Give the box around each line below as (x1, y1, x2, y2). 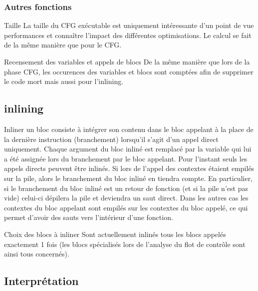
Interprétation (4, 273, 79, 288)
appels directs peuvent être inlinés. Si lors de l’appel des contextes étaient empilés (4, 163, 255, 173)
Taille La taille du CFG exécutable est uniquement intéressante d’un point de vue (4, 20, 254, 30)
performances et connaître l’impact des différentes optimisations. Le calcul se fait (4, 29, 252, 40)
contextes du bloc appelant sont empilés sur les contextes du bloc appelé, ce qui (4, 202, 248, 212)
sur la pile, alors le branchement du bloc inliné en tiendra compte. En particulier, (4, 172, 253, 183)
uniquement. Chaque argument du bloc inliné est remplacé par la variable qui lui (4, 143, 252, 154)
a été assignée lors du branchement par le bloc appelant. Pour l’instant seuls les (4, 153, 248, 163)
